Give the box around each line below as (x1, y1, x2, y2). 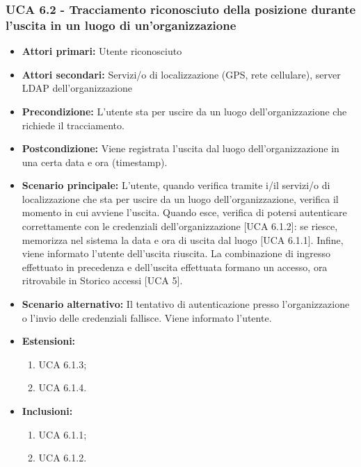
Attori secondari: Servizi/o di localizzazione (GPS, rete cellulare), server (22, 67, 341, 81)
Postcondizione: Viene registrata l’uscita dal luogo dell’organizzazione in (22, 141, 339, 156)
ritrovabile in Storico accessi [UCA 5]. (22, 273, 183, 288)
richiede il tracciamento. (22, 117, 125, 132)
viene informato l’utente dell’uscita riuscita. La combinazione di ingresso (22, 246, 330, 261)
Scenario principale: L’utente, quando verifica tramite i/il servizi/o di (22, 178, 330, 192)
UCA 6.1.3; (38, 357, 87, 371)
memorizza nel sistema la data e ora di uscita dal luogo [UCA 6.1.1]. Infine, (22, 232, 344, 247)
